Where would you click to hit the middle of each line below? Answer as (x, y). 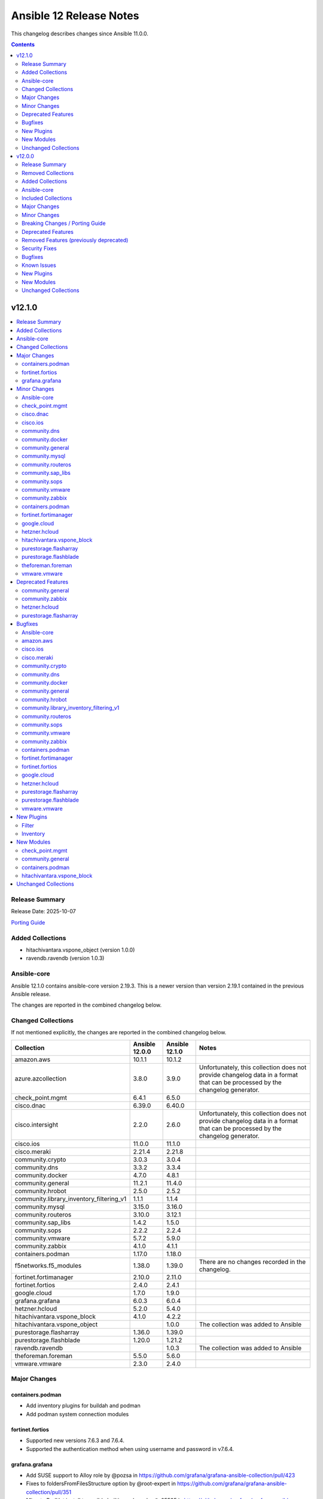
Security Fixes (39, 248)
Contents (23, 44)
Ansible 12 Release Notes (75, 16)
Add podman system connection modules (77, 1414)
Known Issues (39, 265)
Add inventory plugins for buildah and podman (83, 1405)
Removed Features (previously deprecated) (75, 240)
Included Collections (47, 198)
